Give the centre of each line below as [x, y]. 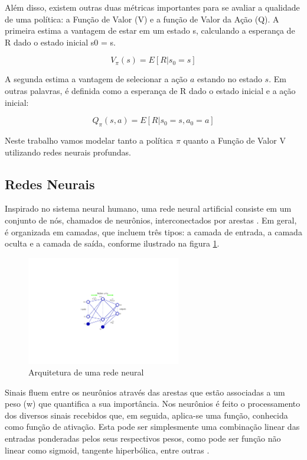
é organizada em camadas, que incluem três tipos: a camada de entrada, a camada [153, 231]
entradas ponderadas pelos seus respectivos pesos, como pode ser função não [143, 438]
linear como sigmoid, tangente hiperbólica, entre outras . [107, 450]
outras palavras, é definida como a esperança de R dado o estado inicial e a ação [150, 90]
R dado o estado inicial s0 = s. [60, 42]
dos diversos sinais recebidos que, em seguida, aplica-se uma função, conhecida [146, 415]
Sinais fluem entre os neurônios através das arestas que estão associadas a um [145, 392]
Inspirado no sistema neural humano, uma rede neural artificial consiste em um [148, 208]
